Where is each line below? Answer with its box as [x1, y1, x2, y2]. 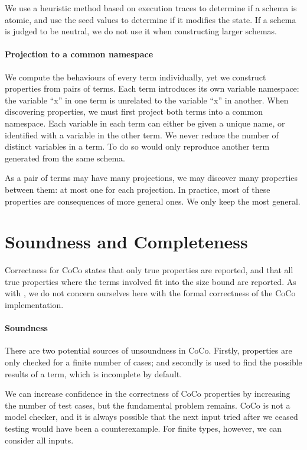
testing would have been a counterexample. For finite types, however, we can [5, 422, 282, 434]
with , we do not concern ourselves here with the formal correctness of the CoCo [5, 287, 296, 299]
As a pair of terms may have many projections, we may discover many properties [5, 171, 298, 184]
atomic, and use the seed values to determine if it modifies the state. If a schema [5, 13, 296, 25]
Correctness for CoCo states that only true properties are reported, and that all [5, 264, 293, 276]
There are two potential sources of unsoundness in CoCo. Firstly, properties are [5, 344, 292, 357]
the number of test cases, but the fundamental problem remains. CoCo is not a [5, 399, 290, 411]
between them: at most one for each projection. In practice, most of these [5, 183, 270, 195]
